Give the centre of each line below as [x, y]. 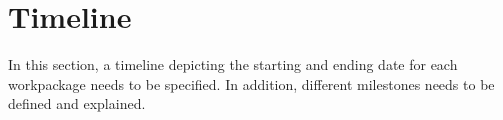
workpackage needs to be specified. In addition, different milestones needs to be [251, 83]
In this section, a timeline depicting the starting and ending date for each [233, 64]
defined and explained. [77, 103]
